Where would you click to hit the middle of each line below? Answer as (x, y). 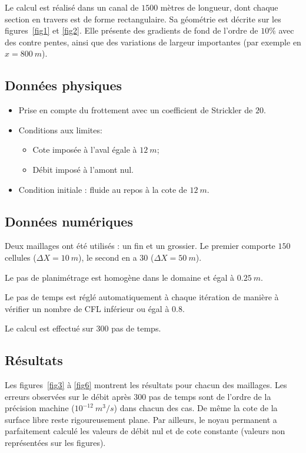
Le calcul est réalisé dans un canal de (72, 7)
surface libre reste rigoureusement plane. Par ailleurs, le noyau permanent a (141, 419)
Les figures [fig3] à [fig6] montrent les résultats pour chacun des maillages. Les (146, 385)
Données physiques (64, 85)
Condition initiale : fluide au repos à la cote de (103, 189)
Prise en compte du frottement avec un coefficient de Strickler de (136, 110)
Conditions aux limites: (60, 129)
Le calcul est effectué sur (49, 328)
